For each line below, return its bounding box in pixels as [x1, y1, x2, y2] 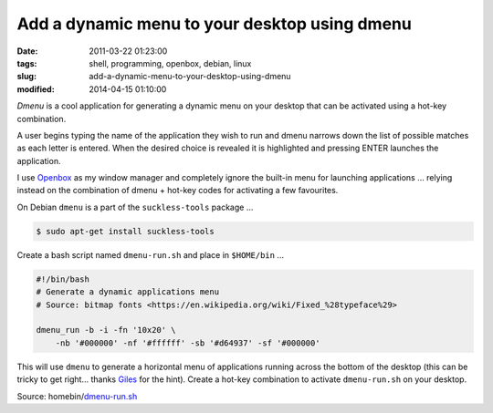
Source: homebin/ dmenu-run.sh [16, 390, 138, 401]
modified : [16, 83, 55, 95]
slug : [16, 71, 37, 82]
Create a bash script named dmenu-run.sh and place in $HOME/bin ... [16, 249, 285, 260]
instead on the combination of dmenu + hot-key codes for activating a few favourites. [16, 185, 339, 196]
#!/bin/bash [36, 274, 90, 284]
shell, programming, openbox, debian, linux [89, 57, 252, 68]
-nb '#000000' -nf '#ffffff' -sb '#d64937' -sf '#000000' [55, 337, 320, 348]
